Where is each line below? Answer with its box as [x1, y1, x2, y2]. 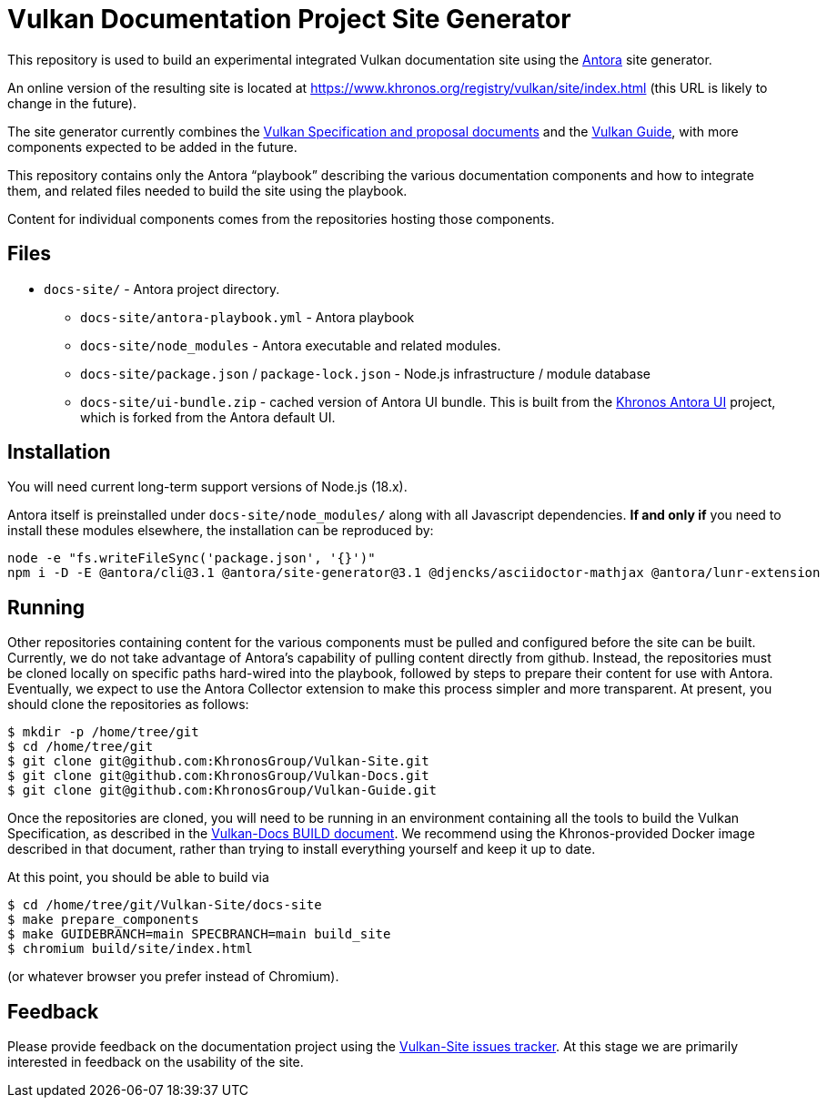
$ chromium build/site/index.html [7, 941, 253, 957]
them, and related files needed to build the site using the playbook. [7, 182, 408, 198]
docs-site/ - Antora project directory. [44, 280, 280, 297]
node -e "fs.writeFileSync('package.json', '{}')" [7, 551, 376, 566]
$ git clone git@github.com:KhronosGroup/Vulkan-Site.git [7, 754, 429, 769]
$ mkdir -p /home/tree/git [7, 725, 199, 740]
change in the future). [7, 95, 137, 111]
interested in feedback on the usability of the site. [7, 1054, 304, 1070]
